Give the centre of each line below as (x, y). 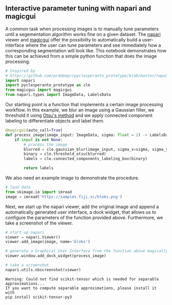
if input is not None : (39, 140)
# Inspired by (20, 71)
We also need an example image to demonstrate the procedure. (72, 178)
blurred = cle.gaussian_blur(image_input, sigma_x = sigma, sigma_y (96, 149)
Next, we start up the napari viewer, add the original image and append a (82, 207)
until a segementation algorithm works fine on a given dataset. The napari (83, 34)
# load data (18, 187)
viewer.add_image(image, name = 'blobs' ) (48, 242)
